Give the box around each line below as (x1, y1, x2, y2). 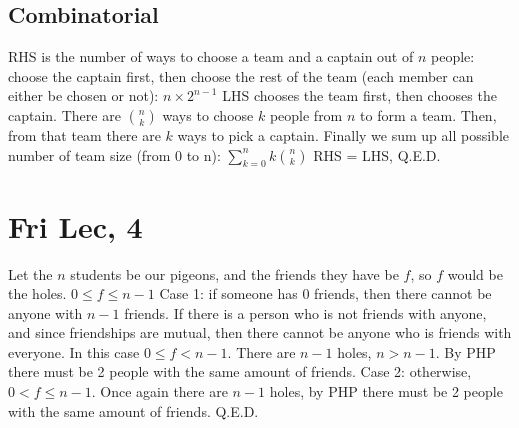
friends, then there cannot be (314, 283, 492, 304)
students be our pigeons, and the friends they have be (70, 263, 399, 284)
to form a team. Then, (360, 104, 497, 125)
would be (447, 263, 503, 284)
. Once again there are (91, 381, 228, 402)
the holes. (8, 283, 67, 304)
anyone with (8, 302, 83, 323)
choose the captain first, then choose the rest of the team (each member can (8, 65, 474, 86)
